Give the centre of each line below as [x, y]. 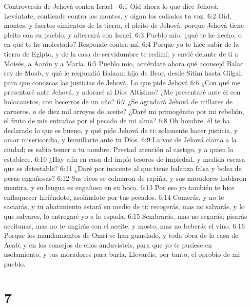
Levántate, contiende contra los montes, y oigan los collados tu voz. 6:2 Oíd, [118, 15]
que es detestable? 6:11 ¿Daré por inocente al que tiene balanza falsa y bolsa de [123, 168]
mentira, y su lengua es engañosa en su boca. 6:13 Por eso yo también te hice [119, 187]
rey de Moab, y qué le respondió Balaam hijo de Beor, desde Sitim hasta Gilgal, [124, 73]
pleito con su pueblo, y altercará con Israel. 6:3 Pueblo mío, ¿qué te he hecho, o [123, 34]
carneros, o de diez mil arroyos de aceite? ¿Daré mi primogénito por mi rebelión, [124, 111]
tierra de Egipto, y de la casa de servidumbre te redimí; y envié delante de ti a [121, 53]
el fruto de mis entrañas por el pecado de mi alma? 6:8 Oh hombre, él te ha [117, 121]
